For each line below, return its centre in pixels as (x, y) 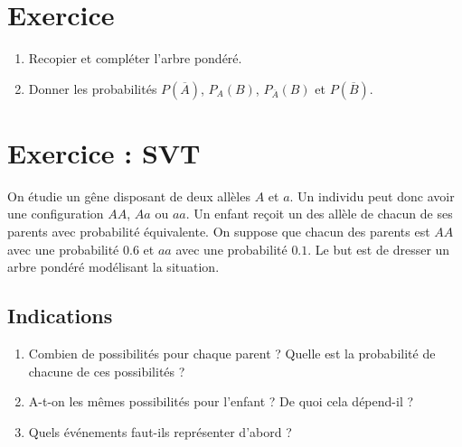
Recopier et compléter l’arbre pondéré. (135, 58)
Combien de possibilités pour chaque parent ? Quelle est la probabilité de (232, 354)
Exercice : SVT (104, 152)
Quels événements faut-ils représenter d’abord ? (160, 431)
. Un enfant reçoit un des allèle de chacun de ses (319, 214)
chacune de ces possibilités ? (107, 371)
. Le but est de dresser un (379, 249)
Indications (60, 316)
